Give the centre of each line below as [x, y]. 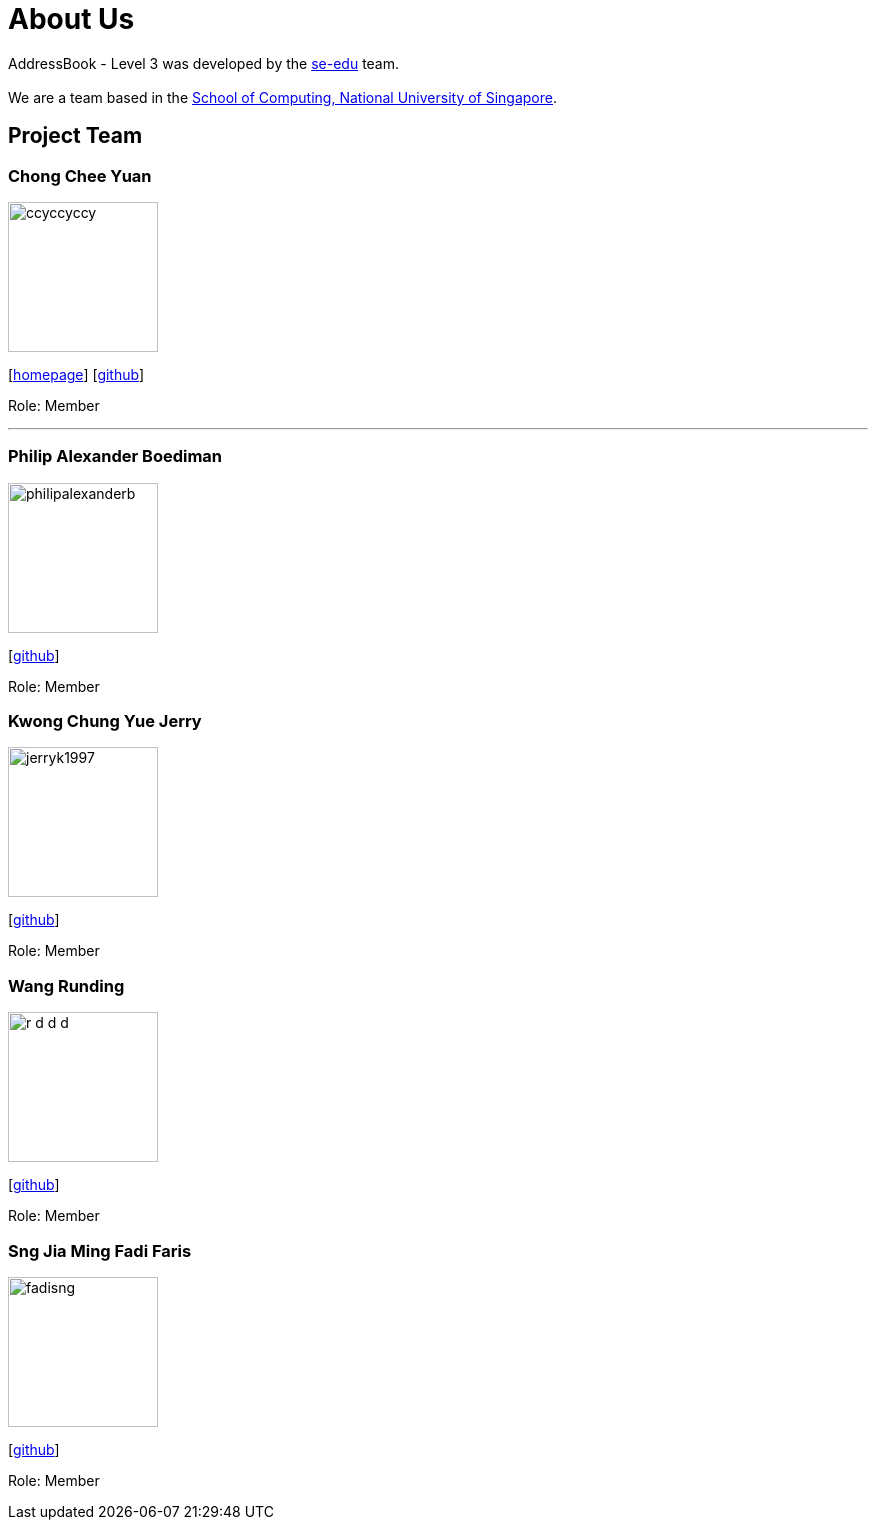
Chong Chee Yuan [80, 175]
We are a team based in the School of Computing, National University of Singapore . [283, 97]
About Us [71, 19]
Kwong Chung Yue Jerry [105, 721]
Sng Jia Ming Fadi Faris [100, 1250]
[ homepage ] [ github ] [76, 374]
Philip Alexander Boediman [115, 456]
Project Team [75, 136]
